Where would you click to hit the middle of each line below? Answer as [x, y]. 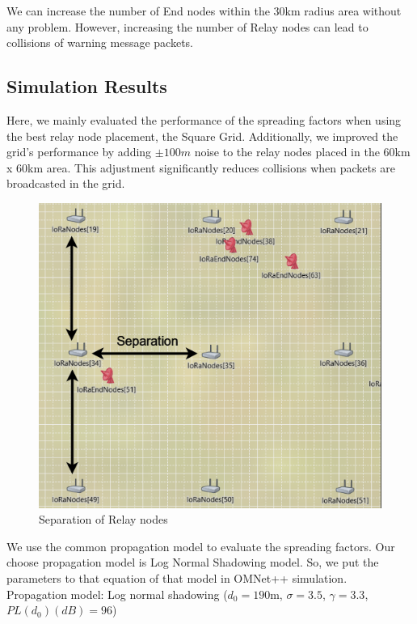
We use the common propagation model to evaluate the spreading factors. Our [201, 546]
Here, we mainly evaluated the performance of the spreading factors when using [204, 119]
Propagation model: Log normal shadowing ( [117, 594]
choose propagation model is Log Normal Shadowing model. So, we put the [193, 562]
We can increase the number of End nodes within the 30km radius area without [204, 11]
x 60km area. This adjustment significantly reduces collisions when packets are [201, 167]
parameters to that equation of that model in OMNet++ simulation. [177, 578]
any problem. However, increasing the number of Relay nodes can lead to [187, 26]
